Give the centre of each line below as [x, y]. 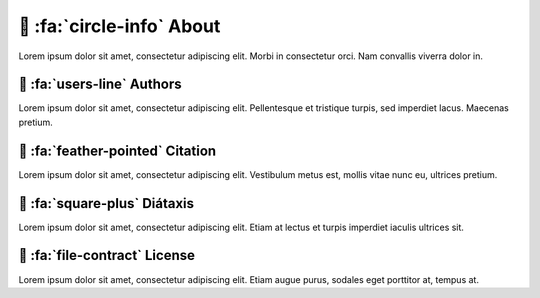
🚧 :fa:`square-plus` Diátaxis [106, 203]
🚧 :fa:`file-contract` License [106, 255]
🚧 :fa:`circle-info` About [119, 26]
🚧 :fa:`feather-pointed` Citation [117, 150]
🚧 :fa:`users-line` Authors [100, 84]
